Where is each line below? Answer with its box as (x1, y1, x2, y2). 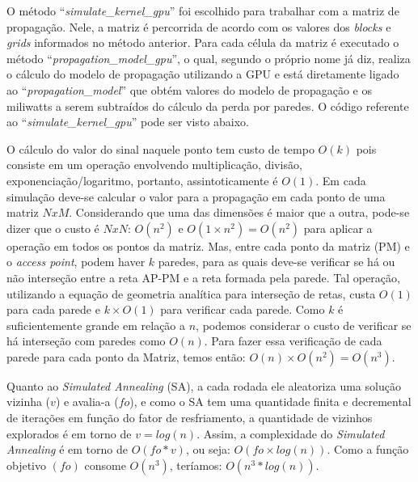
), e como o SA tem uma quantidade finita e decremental (129, 393, 412, 410)
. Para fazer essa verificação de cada (204, 332, 382, 349)
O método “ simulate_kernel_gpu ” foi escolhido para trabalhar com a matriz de (6, 2, 399, 19)
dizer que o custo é (6, 219, 99, 236)
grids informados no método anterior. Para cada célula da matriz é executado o (6, 34, 399, 51)
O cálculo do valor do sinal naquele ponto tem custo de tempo (6, 140, 315, 157)
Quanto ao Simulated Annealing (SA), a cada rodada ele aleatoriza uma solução (6, 377, 401, 394)
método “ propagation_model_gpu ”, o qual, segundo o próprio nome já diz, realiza (6, 49, 411, 66)
